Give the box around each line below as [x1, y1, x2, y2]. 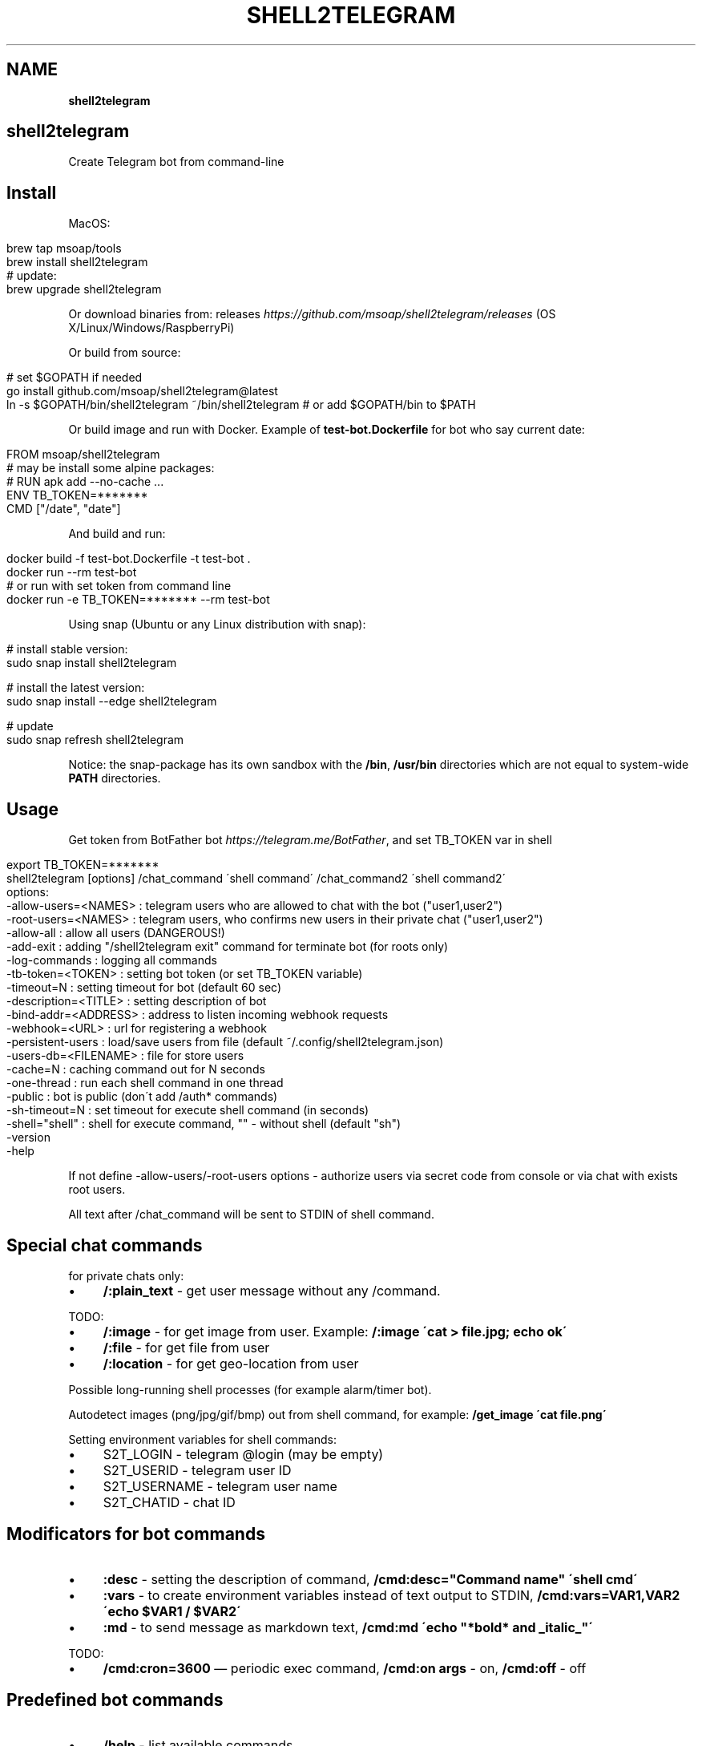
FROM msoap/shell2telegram [6, 447, 160, 462]
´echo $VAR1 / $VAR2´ [103, 1603, 241, 1619]
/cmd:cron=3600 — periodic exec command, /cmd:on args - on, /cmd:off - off [103, 1659, 587, 1676]
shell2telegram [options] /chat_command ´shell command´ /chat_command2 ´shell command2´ [6, 871, 506, 886]
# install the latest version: [6, 681, 145, 695]
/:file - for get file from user [103, 1339, 270, 1356]
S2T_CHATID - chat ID [103, 1493, 236, 1510]
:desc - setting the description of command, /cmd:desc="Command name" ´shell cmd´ [103, 1570, 638, 1587]
